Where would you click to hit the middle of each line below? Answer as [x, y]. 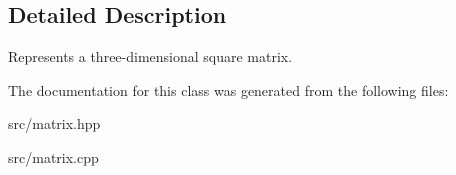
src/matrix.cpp [53, 156]
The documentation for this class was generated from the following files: [228, 89]
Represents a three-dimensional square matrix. [150, 56]
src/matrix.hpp [54, 123]
